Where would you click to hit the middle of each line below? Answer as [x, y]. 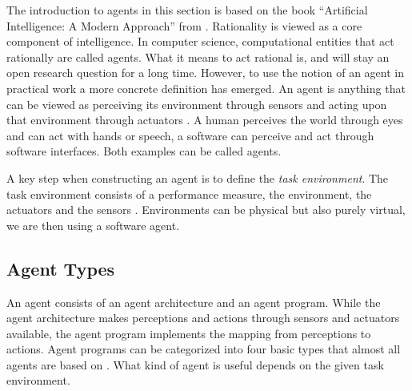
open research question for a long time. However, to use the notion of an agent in [205, 73]
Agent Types [61, 268]
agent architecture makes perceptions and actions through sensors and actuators [203, 318]
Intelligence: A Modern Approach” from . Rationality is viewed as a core [184, 25]
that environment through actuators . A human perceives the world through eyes [205, 120]
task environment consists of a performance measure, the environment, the [189, 193]
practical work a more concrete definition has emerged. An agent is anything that [206, 88]
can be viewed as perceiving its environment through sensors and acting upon [197, 104]
